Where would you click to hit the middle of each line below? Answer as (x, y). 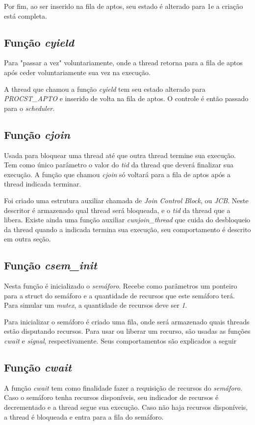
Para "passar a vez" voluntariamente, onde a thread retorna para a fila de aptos (123, 63)
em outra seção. (27, 239)
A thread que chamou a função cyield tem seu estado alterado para (105, 89)
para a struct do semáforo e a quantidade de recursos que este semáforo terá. (119, 295)
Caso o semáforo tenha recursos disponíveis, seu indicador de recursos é (111, 397)
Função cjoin (37, 134)
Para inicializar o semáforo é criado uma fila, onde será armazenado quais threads (127, 321)
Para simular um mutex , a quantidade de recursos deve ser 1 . (96, 305)
